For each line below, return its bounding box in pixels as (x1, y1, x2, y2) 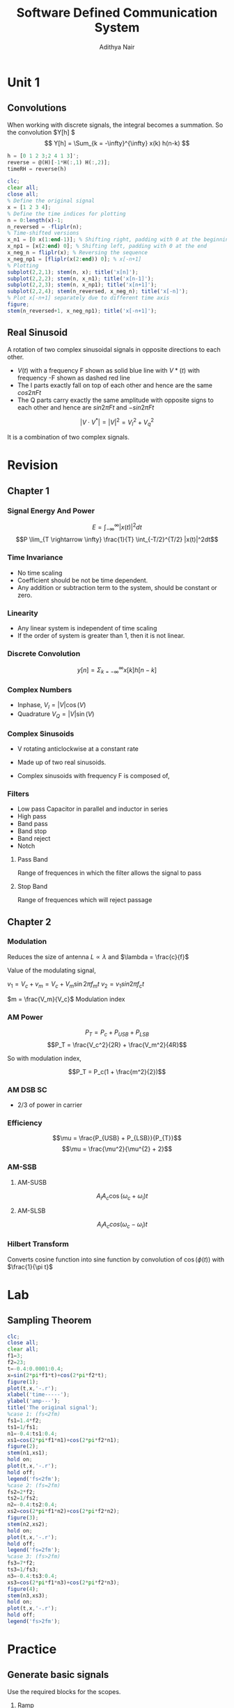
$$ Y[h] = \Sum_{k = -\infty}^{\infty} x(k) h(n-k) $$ (44, 139, 190, 147)
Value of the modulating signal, (7, 966, 96, 975)
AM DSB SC (7, 1085, 47, 1094)
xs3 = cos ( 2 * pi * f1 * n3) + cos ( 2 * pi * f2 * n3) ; (7, 1579, 120, 1586)
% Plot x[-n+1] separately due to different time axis (7, 295, 170, 302)
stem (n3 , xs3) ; (7, 1592, 49, 1599)
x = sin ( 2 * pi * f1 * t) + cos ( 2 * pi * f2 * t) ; (7, 1372, 108, 1379)
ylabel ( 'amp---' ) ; (7, 1398, 61, 1405)
